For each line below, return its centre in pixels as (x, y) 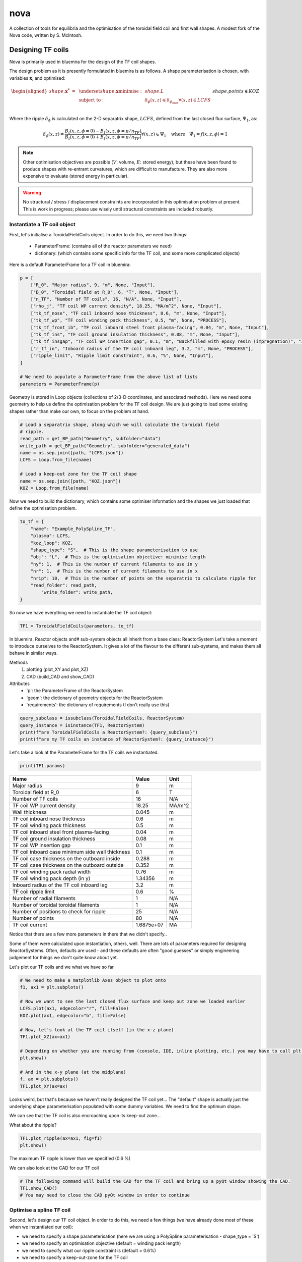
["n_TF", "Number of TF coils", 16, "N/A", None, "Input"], (106, 299)
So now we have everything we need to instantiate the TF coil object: (81, 612)
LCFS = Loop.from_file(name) (56, 460)
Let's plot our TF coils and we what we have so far (62, 967)
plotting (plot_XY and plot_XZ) (57, 669)
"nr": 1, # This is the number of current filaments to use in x (114, 571)
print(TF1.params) (43, 766)
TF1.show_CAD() (39, 1188)
